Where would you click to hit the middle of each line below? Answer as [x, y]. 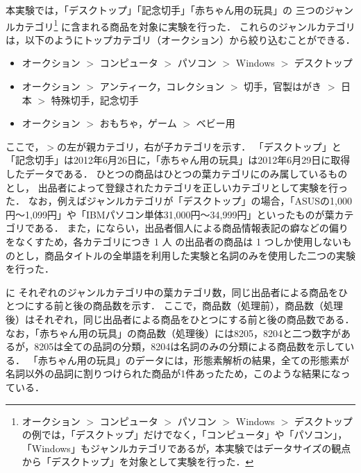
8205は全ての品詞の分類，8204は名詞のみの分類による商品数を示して [190, 346]
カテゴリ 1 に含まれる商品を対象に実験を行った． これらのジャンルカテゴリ [185, 25]
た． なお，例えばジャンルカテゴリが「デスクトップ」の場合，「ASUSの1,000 [179, 201]
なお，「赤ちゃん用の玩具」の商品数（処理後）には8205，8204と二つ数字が [173, 333]
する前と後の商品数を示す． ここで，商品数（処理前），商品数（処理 [189, 306]
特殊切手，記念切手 [95, 100]
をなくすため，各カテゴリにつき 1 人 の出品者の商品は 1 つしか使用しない [174, 241]
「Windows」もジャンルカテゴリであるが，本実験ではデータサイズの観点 [186, 448]
